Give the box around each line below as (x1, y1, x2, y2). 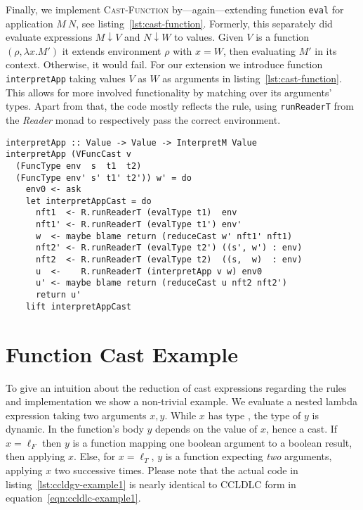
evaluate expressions (6, 30, 93, 44)
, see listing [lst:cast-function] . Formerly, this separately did (76, 15, 333, 30)
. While (164, 407, 197, 422)
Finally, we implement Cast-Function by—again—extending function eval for (6, 2, 344, 16)
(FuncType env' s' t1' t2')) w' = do (15, 172, 192, 183)
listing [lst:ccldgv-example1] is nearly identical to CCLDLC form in (6, 476, 296, 491)
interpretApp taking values (6, 71, 126, 86)
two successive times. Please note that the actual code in (54, 463, 298, 478)
